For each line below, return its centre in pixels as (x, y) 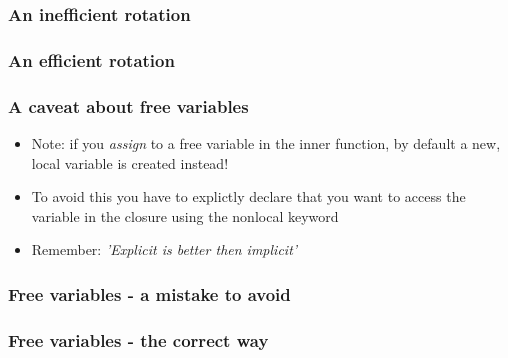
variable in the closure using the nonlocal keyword (185, 215)
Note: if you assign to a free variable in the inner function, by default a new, (266, 142)
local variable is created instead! (130, 162)
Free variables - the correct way (138, 339)
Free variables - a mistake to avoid (149, 293)
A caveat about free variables (128, 105)
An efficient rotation (91, 59)
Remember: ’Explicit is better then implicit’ (164, 249)
